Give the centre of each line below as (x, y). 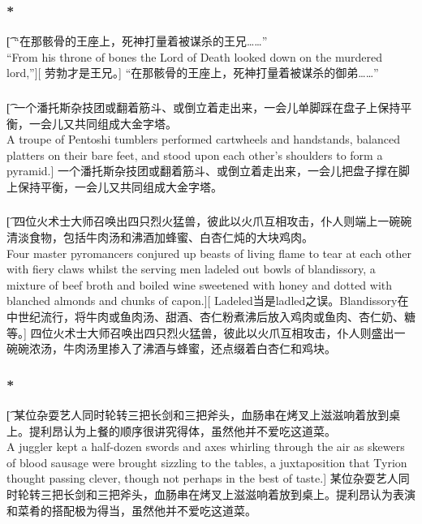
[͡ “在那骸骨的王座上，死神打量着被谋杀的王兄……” (137, 41)
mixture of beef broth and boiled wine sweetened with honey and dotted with (200, 284)
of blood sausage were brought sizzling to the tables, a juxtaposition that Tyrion (207, 462)
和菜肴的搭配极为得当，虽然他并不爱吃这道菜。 (131, 510)
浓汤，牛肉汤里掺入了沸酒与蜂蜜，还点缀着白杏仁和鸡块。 (182, 348)
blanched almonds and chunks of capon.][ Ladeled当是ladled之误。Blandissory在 (208, 301)
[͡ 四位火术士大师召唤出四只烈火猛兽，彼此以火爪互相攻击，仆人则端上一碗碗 (209, 221)
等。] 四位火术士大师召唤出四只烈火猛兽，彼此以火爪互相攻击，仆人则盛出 (200, 332)
